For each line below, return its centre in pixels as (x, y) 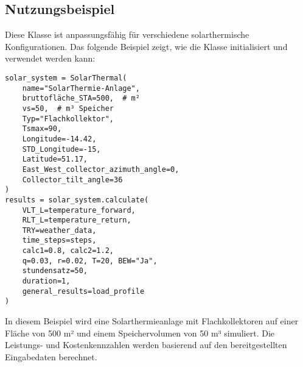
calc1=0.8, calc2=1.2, (68, 251)
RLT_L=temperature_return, (77, 220)
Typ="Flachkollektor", (68, 119)
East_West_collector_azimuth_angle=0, (101, 169)
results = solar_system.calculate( (77, 200)
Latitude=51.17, (55, 159)
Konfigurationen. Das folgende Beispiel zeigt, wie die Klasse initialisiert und (146, 46)
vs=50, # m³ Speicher (68, 108)
